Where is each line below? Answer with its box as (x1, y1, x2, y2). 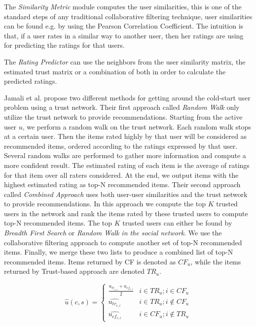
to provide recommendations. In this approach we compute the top (4, 198, 206, 209)
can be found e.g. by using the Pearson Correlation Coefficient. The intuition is (4, 21, 244, 31)
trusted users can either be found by (122, 218, 232, 228)
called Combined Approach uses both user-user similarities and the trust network (4, 189, 248, 199)
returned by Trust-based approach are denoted (4, 266, 145, 276)
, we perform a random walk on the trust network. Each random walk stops (22, 121, 251, 131)
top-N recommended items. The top (4, 218, 112, 228)
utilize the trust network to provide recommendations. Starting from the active (4, 111, 243, 122)
